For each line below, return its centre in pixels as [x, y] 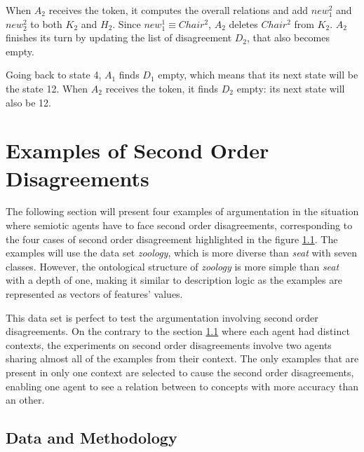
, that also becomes [289, 37]
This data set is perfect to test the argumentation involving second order [162, 317]
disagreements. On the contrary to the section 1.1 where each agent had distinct [178, 331]
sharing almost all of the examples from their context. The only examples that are [182, 358]
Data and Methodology [92, 438]
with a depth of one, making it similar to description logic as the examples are [174, 280]
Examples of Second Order [137, 150]
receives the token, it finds [162, 88]
